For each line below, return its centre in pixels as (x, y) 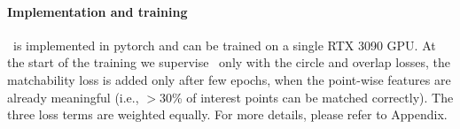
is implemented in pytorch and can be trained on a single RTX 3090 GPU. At (224, 45)
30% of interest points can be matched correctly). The (306, 97)
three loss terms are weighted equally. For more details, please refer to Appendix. (227, 114)
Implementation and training (97, 11)
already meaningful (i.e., (73, 97)
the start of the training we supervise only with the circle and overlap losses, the (229, 62)
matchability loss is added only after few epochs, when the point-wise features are (229, 79)
